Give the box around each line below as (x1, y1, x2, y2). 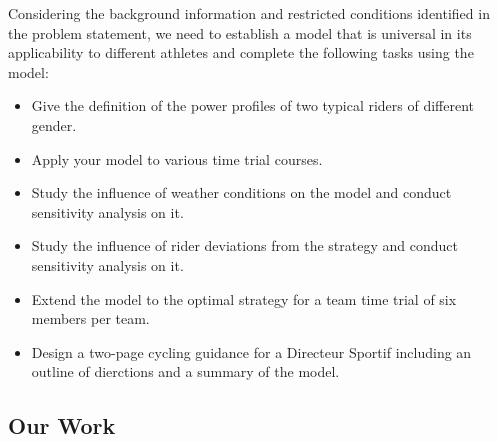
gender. (31, 114, 77, 135)
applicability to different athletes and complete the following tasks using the (8, 42, 474, 63)
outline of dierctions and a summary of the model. (31, 361, 340, 382)
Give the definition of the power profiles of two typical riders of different (31, 95, 475, 116)
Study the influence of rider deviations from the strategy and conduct (31, 235, 458, 256)
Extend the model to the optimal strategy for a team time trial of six (31, 288, 457, 309)
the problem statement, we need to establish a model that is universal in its (8, 22, 472, 43)
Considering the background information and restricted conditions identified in (8, 3, 490, 23)
